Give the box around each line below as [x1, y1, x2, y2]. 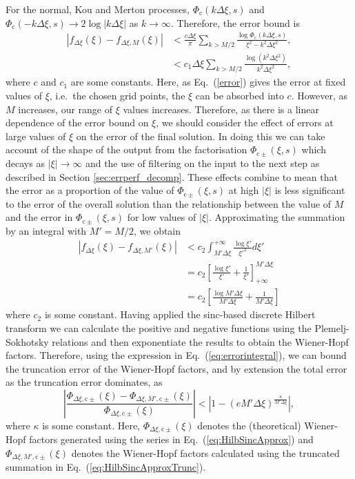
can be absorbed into [195, 88, 284, 103]
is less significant [274, 183, 345, 197]
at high [228, 183, 259, 197]
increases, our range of [18, 101, 113, 116]
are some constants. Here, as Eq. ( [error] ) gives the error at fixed [70, 75, 346, 89]
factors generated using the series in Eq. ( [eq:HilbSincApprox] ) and [29, 432, 314, 447]
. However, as [291, 88, 347, 103]
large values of [6, 128, 66, 143]
